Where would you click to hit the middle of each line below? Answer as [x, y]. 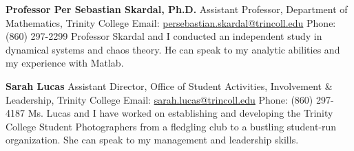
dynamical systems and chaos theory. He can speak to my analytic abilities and [173, 49]
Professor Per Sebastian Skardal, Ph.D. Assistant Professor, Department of [177, 9]
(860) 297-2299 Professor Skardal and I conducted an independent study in [164, 36]
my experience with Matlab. [65, 63]
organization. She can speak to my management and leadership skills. [152, 140]
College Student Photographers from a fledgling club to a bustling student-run [171, 126]
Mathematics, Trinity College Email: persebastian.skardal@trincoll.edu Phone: [171, 22]
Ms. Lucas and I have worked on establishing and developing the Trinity [180, 113]
